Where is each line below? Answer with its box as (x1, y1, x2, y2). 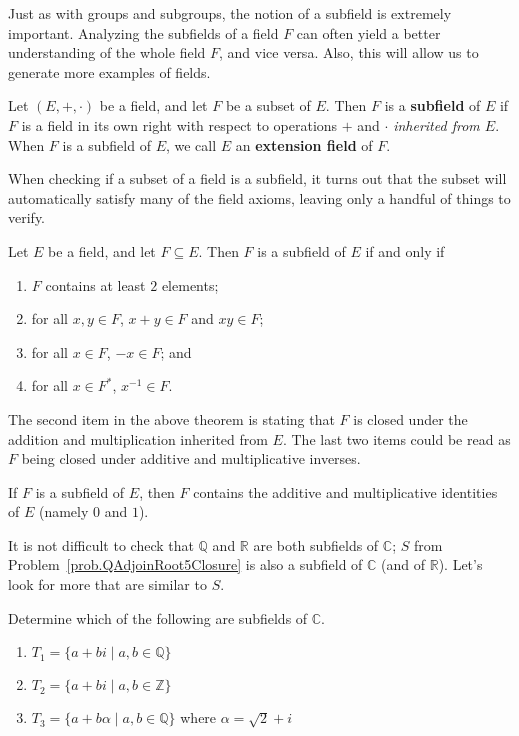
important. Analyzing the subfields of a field (8, 22, 279, 43)
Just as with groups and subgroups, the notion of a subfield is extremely (8, 3, 452, 23)
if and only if (365, 240, 445, 261)
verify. (8, 207, 46, 228)
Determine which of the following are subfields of (8, 607, 308, 628)
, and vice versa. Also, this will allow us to (219, 42, 479, 63)
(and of (381, 554, 426, 575)
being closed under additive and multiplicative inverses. (21, 448, 361, 469)
